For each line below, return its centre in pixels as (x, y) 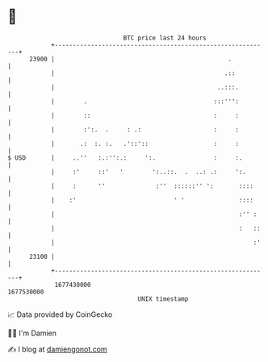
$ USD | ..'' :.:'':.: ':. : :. (125, 158)
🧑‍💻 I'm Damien (32, 333)
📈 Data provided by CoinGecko (60, 314)
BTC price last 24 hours (165, 38)
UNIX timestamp (163, 299)
